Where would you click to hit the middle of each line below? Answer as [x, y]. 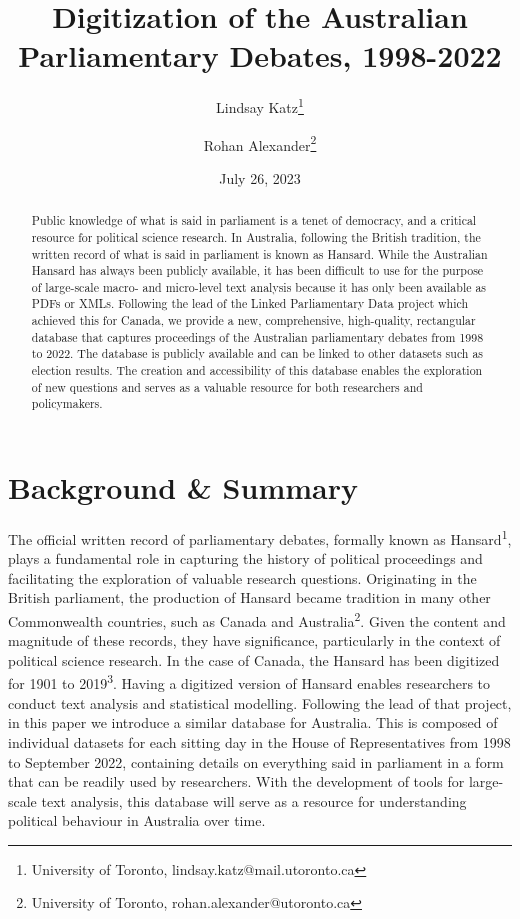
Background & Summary [183, 487]
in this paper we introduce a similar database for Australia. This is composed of [253, 722]
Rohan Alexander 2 [260, 143]
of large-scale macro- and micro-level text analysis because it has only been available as [259, 286]
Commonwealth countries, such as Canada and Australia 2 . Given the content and [257, 619]
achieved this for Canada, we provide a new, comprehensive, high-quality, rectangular [253, 320]
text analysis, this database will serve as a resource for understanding [254, 800]
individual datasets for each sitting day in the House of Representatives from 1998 [259, 741]
